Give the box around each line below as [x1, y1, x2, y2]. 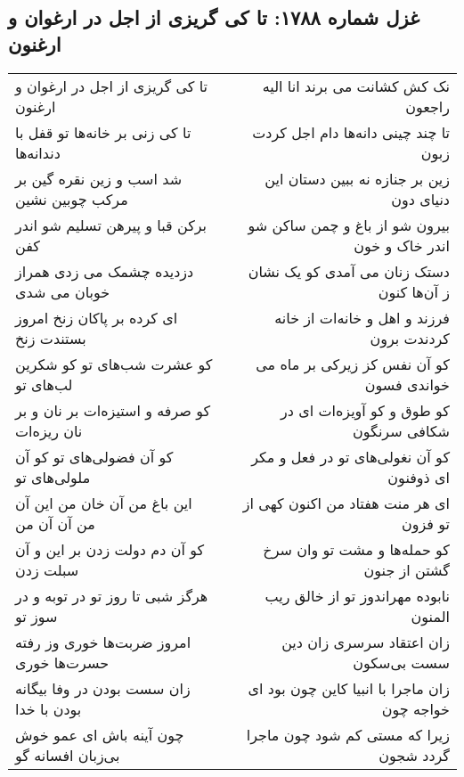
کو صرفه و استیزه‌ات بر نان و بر [15, 399, 211, 421]
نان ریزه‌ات [15, 420, 83, 441]
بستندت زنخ [15, 327, 86, 348]
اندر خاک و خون [354, 234, 450, 256]
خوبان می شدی [15, 281, 110, 302]
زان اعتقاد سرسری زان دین [281, 631, 450, 652]
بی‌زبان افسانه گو [15, 744, 120, 765]
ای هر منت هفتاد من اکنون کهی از [242, 492, 450, 513]
